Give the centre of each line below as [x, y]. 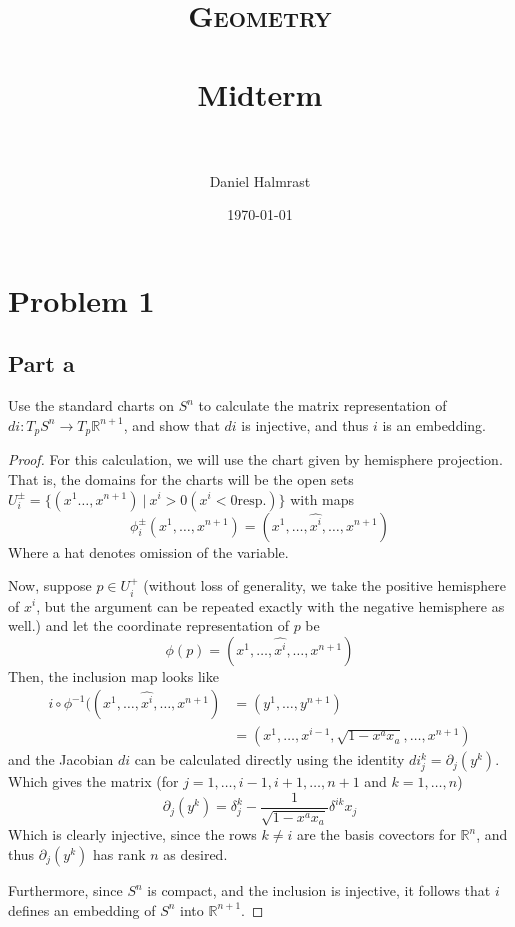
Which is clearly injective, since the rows [132, 834]
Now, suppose [50, 585]
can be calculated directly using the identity [269, 759]
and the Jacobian [61, 759]
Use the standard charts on [91, 405]
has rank [119, 854]
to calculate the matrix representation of [322, 405]
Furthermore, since [65, 890]
